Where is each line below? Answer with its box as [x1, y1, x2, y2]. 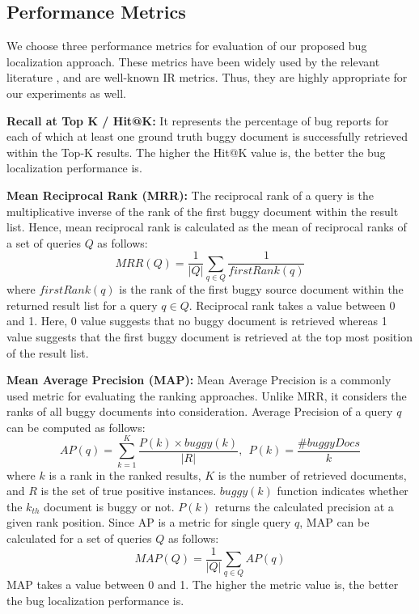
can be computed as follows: [6, 418, 146, 435]
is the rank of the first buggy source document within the [119, 281, 404, 298]
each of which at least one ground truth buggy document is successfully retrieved [6, 128, 408, 145]
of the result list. [6, 344, 89, 361]
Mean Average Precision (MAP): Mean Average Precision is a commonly [6, 371, 391, 388]
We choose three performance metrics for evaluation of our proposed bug [6, 37, 367, 54]
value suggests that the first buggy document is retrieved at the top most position [6, 328, 413, 345]
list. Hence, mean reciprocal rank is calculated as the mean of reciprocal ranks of [6, 218, 407, 235]
